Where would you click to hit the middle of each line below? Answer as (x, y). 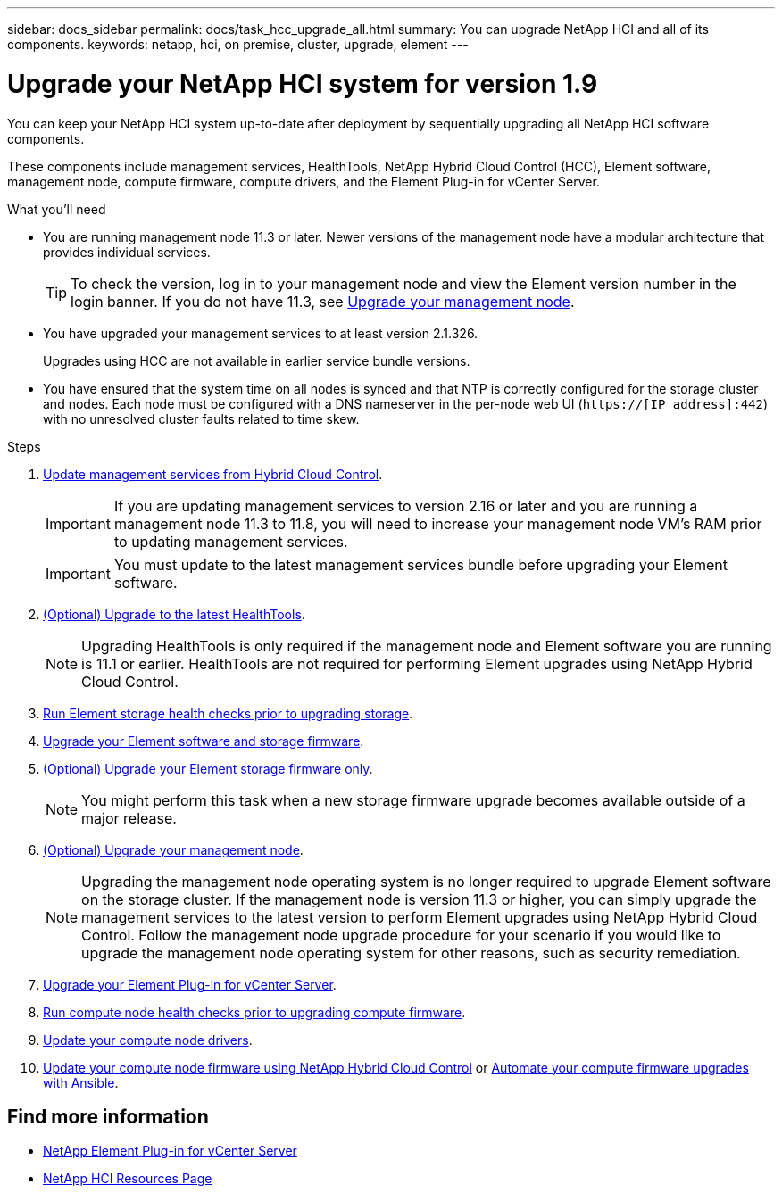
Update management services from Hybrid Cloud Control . (213, 474)
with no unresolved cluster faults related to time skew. (201, 418)
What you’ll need (57, 209)
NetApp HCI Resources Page (128, 1179)
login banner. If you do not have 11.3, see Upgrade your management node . (323, 301)
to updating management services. (231, 541)
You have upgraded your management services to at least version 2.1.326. (261, 333)
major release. (129, 818)
